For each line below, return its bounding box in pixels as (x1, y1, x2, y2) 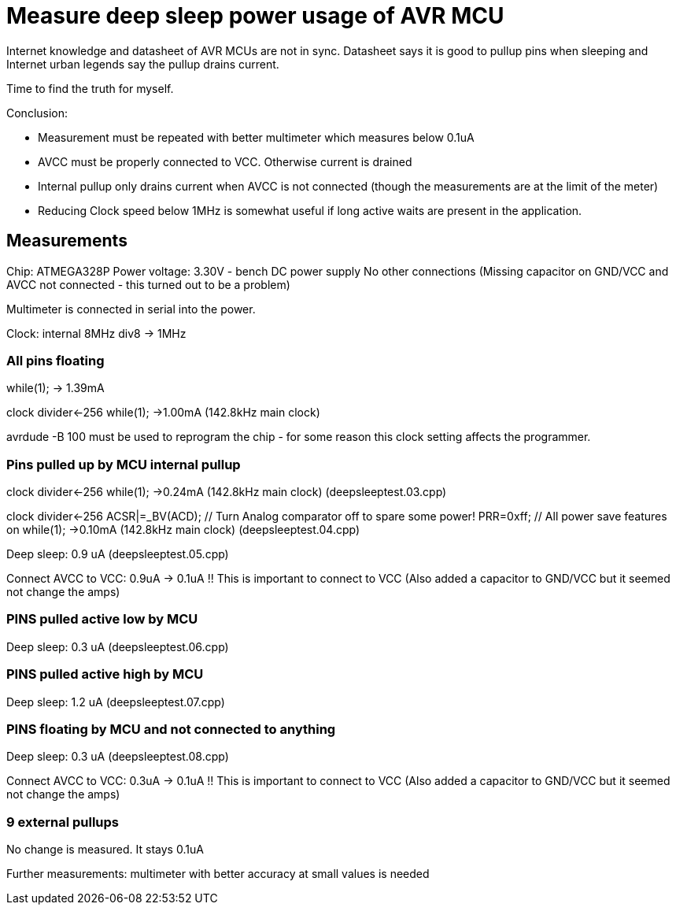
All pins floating (6, 352, 105, 368)
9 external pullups (6, 813, 120, 830)
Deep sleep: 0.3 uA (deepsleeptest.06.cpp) (6, 639, 229, 654)
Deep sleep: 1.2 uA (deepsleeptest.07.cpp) (6, 694, 225, 709)
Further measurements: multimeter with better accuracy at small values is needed (6, 867, 430, 881)
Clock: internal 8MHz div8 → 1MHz (6, 326, 187, 340)
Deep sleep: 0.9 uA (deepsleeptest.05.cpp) (6, 547, 229, 561)
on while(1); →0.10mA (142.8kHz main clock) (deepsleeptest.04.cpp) (6, 523, 360, 537)
